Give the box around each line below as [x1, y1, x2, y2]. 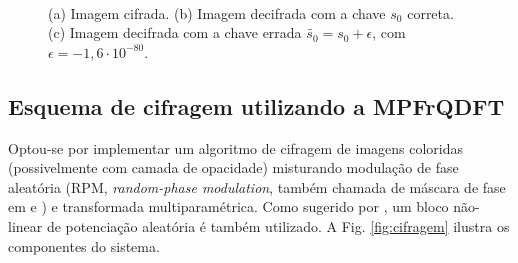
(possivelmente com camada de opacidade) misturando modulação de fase [8, 157, 459, 178]
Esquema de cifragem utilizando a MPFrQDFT [8, 90, 505, 121]
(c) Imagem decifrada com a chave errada [48, 22, 302, 43]
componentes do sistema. [8, 235, 160, 256]
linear [8, 215, 43, 236]
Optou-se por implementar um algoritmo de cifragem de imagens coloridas [8, 137, 464, 158]
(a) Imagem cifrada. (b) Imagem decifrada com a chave [48, 2, 386, 23]
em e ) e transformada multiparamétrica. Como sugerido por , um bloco [8, 196, 449, 217]
